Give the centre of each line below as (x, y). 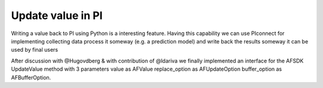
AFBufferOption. (31, 77)
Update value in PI (57, 15)
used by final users (34, 50)
